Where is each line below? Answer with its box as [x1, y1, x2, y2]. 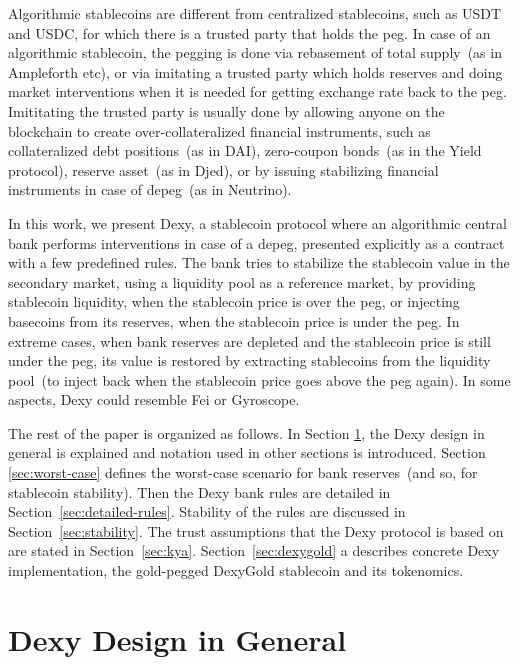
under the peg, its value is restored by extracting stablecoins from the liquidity [8, 350, 491, 371]
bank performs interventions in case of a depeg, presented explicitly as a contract [8, 232, 505, 253]
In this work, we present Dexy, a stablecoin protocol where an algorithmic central [8, 212, 507, 233]
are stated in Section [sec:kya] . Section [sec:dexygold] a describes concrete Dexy [8, 540, 500, 561]
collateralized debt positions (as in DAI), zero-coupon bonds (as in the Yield [8, 140, 482, 161]
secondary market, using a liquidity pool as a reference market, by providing [8, 271, 476, 292]
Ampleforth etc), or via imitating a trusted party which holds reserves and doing [8, 61, 503, 82]
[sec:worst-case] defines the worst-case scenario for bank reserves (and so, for [8, 462, 478, 483]
